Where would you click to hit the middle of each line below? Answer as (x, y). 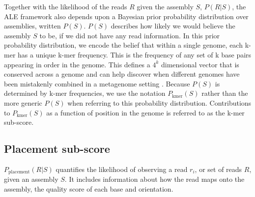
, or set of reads (218, 169)
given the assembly (165, 6)
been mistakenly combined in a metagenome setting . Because (97, 83)
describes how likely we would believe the (173, 26)
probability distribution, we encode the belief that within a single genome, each (123, 45)
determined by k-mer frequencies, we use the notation (85, 93)
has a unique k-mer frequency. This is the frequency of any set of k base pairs (135, 54)
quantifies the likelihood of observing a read (122, 169)
